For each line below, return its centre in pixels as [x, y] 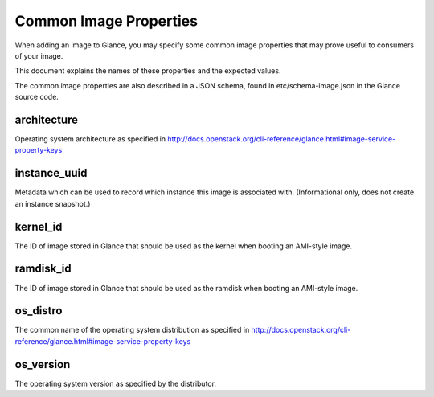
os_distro [39, 311]
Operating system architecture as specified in [90, 139]
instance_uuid [51, 173]
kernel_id [39, 226]
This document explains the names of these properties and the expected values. [148, 71]
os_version [43, 364]
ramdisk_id [43, 269]
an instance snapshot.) [53, 203]
